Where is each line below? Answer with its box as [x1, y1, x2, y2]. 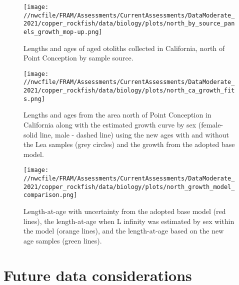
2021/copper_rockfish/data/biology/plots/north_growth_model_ [23, 183, 235, 190]
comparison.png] [23, 191, 77, 199]
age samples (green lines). [23, 235, 102, 245]
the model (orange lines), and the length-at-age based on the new [23, 225, 224, 236]
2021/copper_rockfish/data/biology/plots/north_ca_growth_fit [23, 87, 235, 94]
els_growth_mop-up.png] [23, 28, 102, 35]
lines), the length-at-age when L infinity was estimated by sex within [23, 215, 234, 226]
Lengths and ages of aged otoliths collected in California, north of [23, 42, 225, 53]
